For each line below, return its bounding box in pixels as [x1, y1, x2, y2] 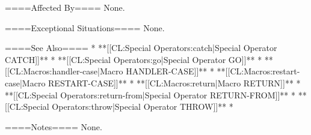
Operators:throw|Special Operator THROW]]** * [52, 100, 233, 113]
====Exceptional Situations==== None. [5, 21, 165, 34]
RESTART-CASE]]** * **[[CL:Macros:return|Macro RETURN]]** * [48, 76, 301, 89]
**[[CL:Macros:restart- [217, 65, 300, 77]
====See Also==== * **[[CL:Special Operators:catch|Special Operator [5, 41, 277, 54]
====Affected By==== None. [5, 1, 125, 13]
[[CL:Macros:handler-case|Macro [5, 65, 123, 77]
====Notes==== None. [5, 120, 102, 133]
